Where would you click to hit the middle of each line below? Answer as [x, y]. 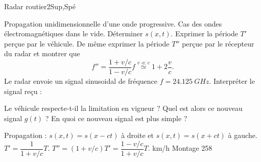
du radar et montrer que [42, 53]
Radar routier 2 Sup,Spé [40, 6]
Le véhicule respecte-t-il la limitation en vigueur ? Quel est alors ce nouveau [123, 108]
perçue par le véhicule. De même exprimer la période [87, 43]
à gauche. [243, 135]
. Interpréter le [232, 81]
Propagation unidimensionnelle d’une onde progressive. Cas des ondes [113, 23]
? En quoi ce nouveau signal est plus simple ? [116, 118]
